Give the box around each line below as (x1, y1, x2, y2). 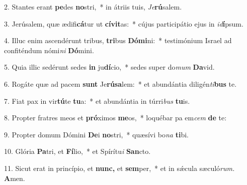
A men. (4, 172, 25, 183)
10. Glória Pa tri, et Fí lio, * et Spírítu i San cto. (4, 146, 151, 156)
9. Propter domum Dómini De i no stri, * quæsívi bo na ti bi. (4, 129, 189, 139)
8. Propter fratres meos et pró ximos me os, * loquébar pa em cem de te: (4, 112, 227, 123)
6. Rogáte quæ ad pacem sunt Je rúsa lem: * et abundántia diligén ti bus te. (4, 78, 237, 89)
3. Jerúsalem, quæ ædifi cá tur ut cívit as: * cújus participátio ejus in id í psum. (4, 18, 243, 29)
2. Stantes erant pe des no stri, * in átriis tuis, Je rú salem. (4, 2, 182, 12)
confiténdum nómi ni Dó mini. (4, 45, 94, 55)
